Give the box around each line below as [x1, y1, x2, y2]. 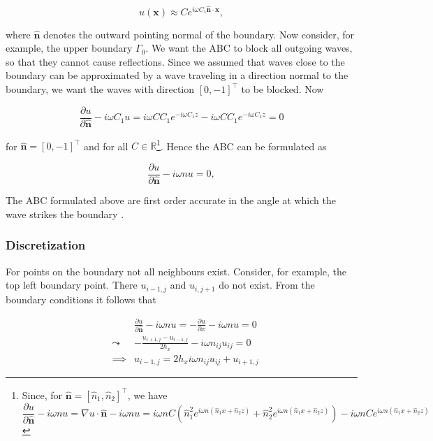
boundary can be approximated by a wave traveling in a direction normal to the [6, 68, 348, 82]
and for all [83, 138, 129, 153]
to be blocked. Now [241, 82, 324, 96]
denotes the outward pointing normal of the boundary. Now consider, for [43, 27, 355, 41]
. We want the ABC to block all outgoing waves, [145, 41, 353, 55]
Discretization [6, 236, 86, 254]
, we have [127, 387, 168, 402]
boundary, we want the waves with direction [6, 82, 195, 96]
